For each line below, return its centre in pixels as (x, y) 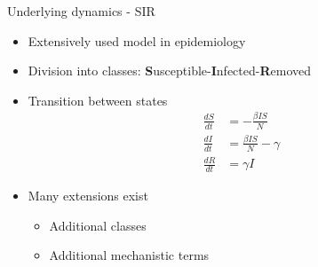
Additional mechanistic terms (129, 255)
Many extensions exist (88, 196)
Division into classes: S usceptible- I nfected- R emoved (170, 71)
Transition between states (98, 100)
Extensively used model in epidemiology (137, 40)
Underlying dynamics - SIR (81, 11)
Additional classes (98, 225)
